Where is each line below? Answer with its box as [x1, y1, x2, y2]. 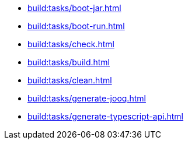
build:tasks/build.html [27, 57, 110, 67]
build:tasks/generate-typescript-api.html [27, 111, 183, 121]
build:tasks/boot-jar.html [27, 3, 121, 13]
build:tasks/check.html [27, 39, 114, 49]
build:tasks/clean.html [27, 75, 112, 85]
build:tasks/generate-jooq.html [27, 93, 146, 103]
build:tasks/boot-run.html [27, 21, 125, 31]
